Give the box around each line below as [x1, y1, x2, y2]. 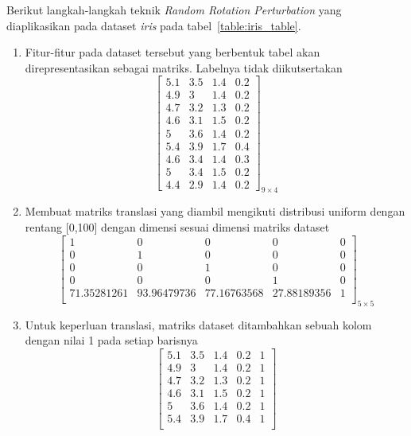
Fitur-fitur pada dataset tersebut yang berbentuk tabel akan [25, 44, 320, 60]
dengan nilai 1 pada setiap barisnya [25, 332, 198, 348]
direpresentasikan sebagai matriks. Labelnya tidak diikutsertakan [25, 59, 343, 76]
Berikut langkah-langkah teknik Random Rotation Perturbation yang [6, 2, 342, 18]
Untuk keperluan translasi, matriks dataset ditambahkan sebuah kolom [25, 316, 372, 333]
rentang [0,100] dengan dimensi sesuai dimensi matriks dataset [25, 219, 330, 236]
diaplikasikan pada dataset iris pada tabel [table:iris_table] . [6, 17, 301, 33]
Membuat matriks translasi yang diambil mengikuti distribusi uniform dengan [25, 203, 405, 220]
